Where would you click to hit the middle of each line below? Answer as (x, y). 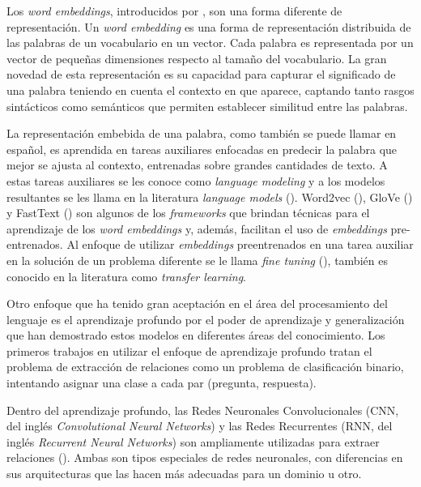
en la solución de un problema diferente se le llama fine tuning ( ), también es (197, 260)
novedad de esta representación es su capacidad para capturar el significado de (201, 74)
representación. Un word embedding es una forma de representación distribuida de (209, 26)
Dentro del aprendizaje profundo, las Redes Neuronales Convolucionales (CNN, (203, 410)
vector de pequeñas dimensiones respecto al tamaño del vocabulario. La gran (197, 58)
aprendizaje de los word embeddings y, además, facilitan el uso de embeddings (197, 228)
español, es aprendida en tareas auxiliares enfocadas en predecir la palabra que (202, 149)
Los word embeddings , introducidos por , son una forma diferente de (174, 11)
